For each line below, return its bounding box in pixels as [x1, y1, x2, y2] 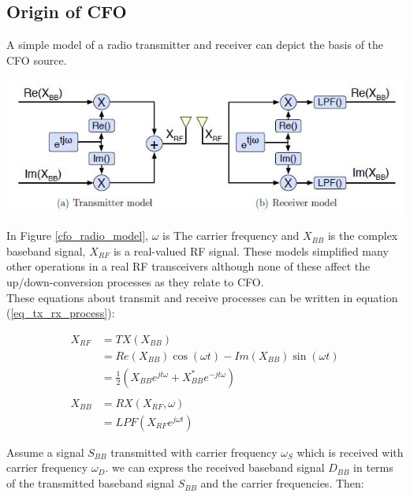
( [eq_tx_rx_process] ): [6, 305, 115, 321]
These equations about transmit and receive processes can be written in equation [6, 289, 398, 305]
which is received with [296, 443, 404, 460]
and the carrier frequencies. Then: [200, 475, 364, 491]
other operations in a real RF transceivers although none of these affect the [6, 258, 371, 275]
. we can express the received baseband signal [105, 459, 325, 476]
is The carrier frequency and [162, 227, 300, 244]
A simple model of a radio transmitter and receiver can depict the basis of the [6, 36, 384, 53]
